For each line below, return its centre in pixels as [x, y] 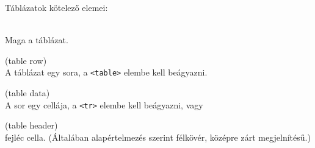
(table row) [26, 60]
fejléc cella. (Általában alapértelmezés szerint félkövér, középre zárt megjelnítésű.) [158, 137]
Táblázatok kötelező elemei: [56, 7]
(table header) [31, 125]
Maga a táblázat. [37, 40]
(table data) [27, 93]
